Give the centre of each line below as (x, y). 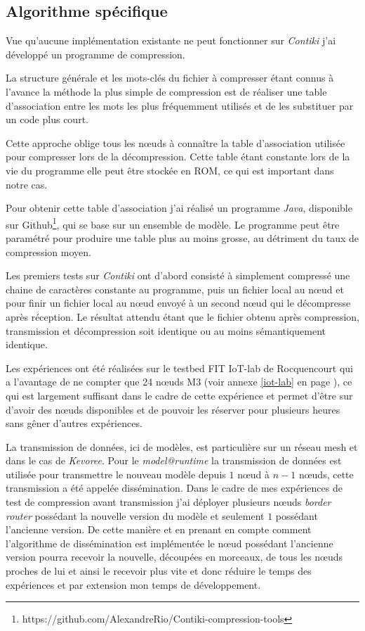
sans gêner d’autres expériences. (74, 423)
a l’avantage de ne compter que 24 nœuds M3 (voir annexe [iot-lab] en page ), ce (179, 382)
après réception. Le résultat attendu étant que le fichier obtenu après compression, (183, 316)
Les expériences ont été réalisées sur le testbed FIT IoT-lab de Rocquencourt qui (180, 368)
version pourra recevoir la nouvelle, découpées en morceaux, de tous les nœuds (174, 557)
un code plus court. (47, 119)
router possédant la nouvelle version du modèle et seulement (135, 515)
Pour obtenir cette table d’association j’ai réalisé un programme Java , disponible (179, 208)
